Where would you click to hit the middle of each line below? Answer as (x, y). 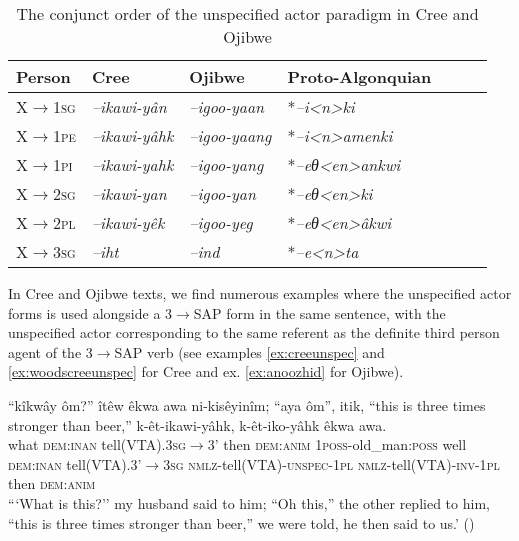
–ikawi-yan (129, 193)
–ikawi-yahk (132, 164)
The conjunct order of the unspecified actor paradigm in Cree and (247, 13)
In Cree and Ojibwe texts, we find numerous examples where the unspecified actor (260, 293)
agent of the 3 (50, 351)
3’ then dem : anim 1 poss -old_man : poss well (337, 444)
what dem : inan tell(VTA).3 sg (97, 444)
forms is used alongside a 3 (90, 312)
